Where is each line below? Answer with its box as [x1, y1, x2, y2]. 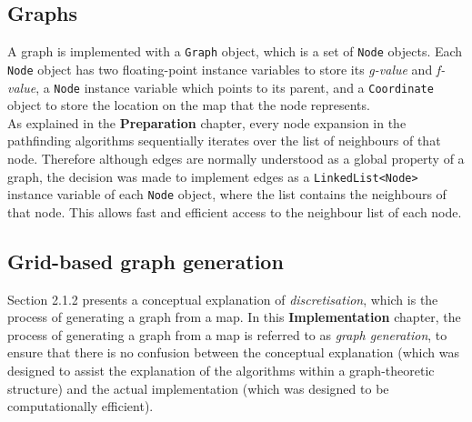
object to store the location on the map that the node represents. [7, 95, 370, 115]
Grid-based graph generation [7, 246, 284, 275]
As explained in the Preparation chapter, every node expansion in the [7, 113, 407, 132]
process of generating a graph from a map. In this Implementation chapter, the [7, 307, 461, 327]
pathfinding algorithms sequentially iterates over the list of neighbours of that [7, 131, 441, 150]
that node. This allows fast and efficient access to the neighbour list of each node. [7, 202, 462, 221]
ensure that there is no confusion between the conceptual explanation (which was [7, 343, 459, 362]
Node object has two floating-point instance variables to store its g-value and [7, 59, 433, 78]
